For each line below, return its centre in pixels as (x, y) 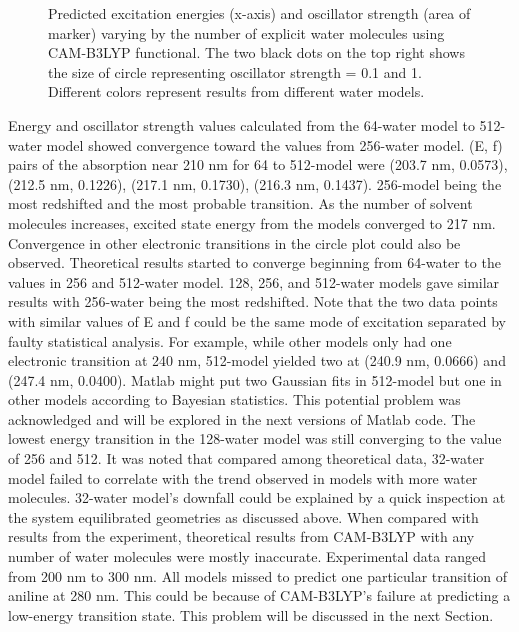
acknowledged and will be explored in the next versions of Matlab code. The (242, 418)
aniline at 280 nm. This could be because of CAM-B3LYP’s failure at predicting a (259, 595)
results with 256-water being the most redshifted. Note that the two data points (253, 301)
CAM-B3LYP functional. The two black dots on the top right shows (256, 52)
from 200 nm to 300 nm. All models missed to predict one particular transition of (258, 575)
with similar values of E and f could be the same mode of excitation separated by (257, 320)
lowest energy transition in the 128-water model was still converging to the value (255, 438)
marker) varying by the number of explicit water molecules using (246, 32)
